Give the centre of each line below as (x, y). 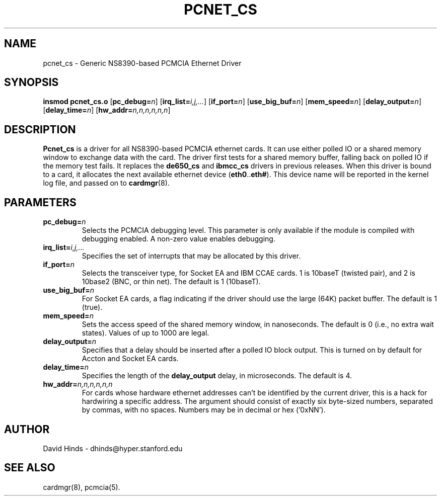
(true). (92, 307)
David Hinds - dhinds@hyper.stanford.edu (113, 448)
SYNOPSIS (31, 82)
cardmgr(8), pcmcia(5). (82, 487)
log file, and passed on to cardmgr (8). (106, 183)
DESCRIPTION (40, 129)
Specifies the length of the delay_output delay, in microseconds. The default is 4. (217, 376)
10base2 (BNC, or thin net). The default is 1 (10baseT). (171, 282)
